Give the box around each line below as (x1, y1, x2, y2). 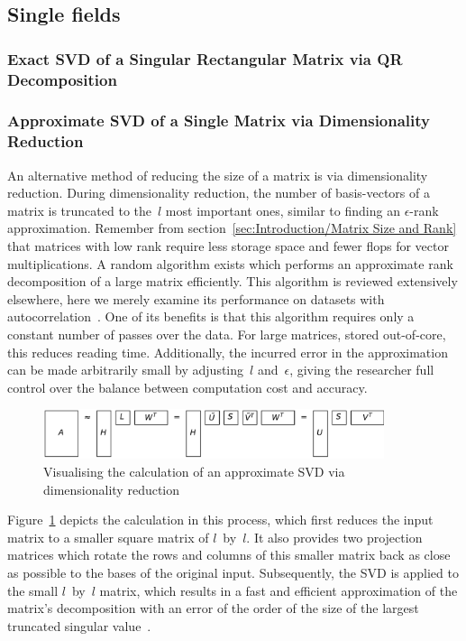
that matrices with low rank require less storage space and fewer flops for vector (7, 237, 449, 255)
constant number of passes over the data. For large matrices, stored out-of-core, (7, 325, 446, 344)
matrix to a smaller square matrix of (7, 527, 209, 546)
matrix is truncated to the (7, 200, 151, 219)
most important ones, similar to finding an (165, 200, 400, 219)
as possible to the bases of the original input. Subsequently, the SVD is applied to (7, 562, 459, 581)
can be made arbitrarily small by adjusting (7, 360, 244, 379)
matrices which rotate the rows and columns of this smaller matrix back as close (7, 545, 451, 564)
